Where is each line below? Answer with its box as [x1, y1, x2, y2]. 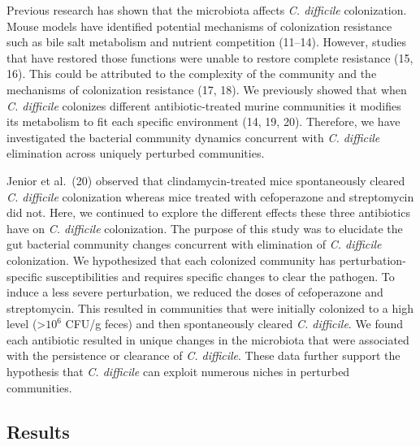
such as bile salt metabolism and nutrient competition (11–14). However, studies [6, 33, 407, 50]
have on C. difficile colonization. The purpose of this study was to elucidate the [6, 219, 403, 236]
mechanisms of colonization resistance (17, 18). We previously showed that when [6, 80, 407, 97]
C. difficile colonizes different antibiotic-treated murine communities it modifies [6, 97, 401, 114]
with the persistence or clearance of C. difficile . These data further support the [6, 347, 401, 364]
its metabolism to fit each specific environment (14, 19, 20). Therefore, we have [6, 113, 401, 130]
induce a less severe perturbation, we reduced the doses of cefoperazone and [6, 284, 383, 301]
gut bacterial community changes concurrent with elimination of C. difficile [6, 236, 382, 253]
